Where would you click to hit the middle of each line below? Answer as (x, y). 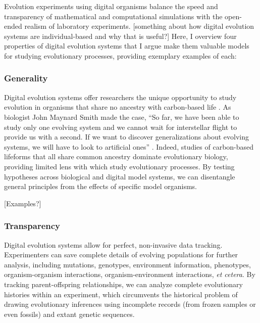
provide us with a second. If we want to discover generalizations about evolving (126, 137)
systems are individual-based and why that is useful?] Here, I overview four (120, 36)
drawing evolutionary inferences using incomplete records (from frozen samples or (130, 304)
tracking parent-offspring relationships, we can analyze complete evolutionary (123, 284)
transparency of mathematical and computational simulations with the (113, 16)
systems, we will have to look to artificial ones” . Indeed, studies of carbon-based (129, 146)
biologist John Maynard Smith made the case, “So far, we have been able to (122, 117)
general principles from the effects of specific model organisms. (101, 186)
